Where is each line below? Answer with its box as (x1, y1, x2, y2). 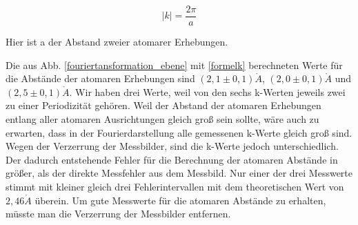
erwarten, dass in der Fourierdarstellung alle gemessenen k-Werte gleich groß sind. (6, 125, 352, 139)
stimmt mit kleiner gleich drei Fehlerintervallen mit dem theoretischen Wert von (6, 179, 344, 193)
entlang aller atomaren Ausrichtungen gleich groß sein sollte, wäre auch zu (6, 112, 319, 126)
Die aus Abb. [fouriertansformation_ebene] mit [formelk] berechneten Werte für (6, 57, 343, 72)
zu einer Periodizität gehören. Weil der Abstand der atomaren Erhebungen (6, 98, 321, 112)
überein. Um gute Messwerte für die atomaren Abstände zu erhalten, (34, 193, 326, 207)
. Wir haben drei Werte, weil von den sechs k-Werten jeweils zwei (69, 84, 346, 99)
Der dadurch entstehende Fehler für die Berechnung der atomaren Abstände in (6, 152, 338, 166)
